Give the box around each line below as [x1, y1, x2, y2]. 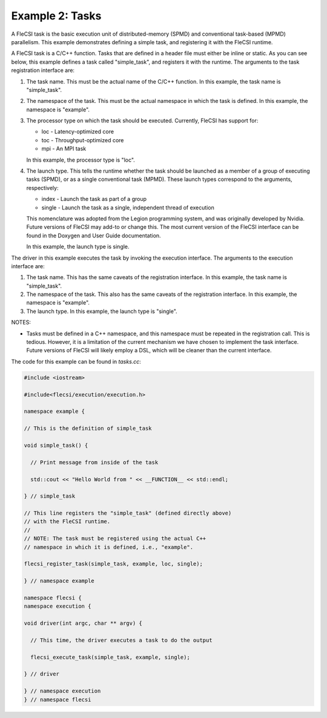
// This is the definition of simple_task [24, 425, 152, 432]
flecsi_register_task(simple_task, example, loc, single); [24, 561, 203, 567]
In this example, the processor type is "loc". [26, 156, 136, 163]
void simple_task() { [24, 442, 88, 449]
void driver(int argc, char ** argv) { [24, 620, 142, 627]
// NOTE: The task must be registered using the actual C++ [24, 535, 206, 542]
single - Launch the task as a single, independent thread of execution [41, 203, 214, 211]
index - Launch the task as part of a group [41, 196, 147, 203]
